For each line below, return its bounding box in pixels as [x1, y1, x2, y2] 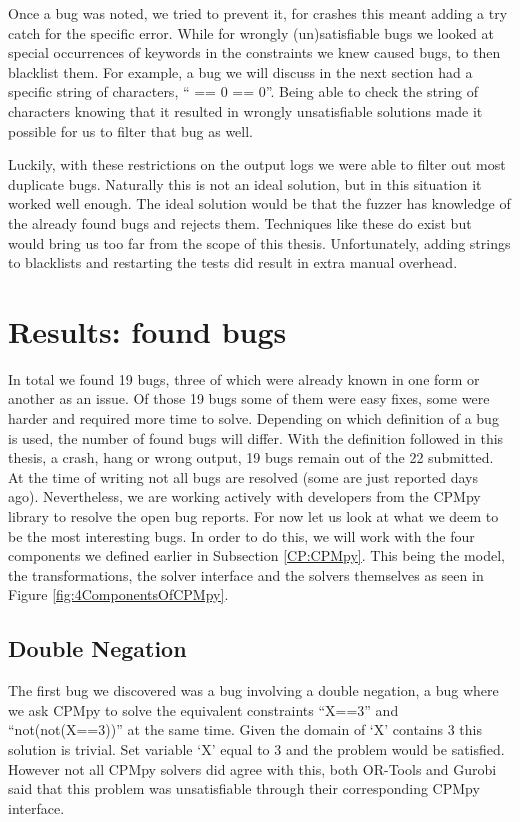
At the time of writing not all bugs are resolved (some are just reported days [8, 466, 478, 487]
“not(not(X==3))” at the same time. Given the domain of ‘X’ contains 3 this [8, 719, 482, 740]
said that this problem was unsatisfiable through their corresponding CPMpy [8, 778, 480, 799]
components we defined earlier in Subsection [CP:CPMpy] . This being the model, [8, 545, 505, 566]
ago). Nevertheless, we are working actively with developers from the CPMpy [8, 486, 481, 507]
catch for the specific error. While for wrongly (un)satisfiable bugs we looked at [8, 22, 494, 43]
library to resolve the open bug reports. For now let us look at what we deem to [8, 506, 499, 526]
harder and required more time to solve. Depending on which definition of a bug [8, 408, 499, 429]
